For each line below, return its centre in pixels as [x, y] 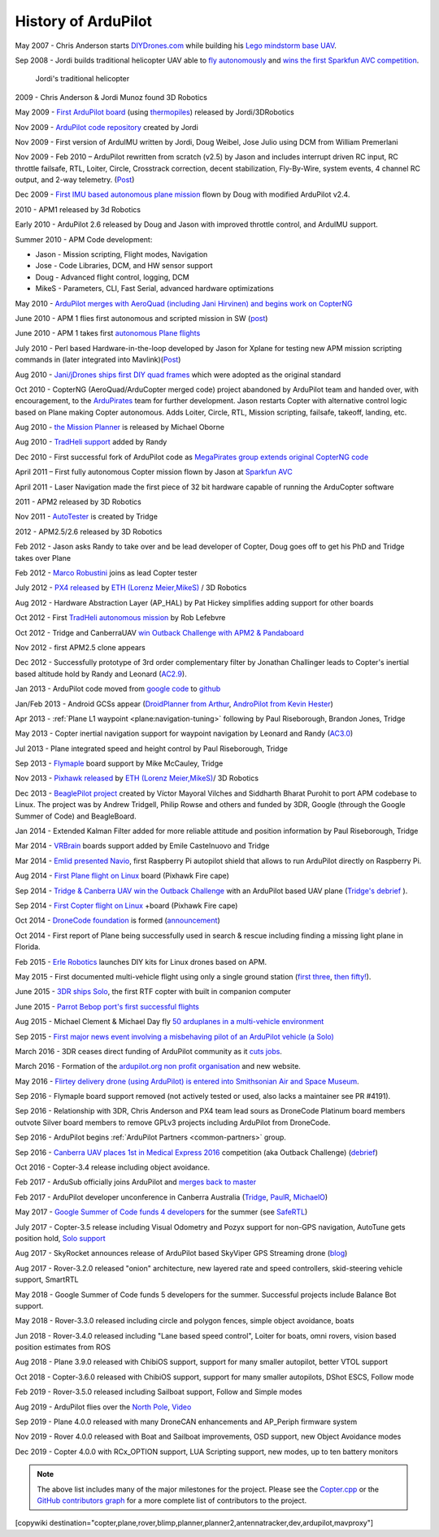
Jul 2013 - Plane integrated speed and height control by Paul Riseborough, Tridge [152, 749]
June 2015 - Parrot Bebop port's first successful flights [107, 1006]
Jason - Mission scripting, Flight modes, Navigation [122, 254]
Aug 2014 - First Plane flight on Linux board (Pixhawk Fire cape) [122, 876]
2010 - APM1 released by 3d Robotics [78, 209]
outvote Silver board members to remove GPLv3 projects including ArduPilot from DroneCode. [173, 1122]
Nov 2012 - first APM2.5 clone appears [80, 647]
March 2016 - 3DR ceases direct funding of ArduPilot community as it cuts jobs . [148, 1051]
